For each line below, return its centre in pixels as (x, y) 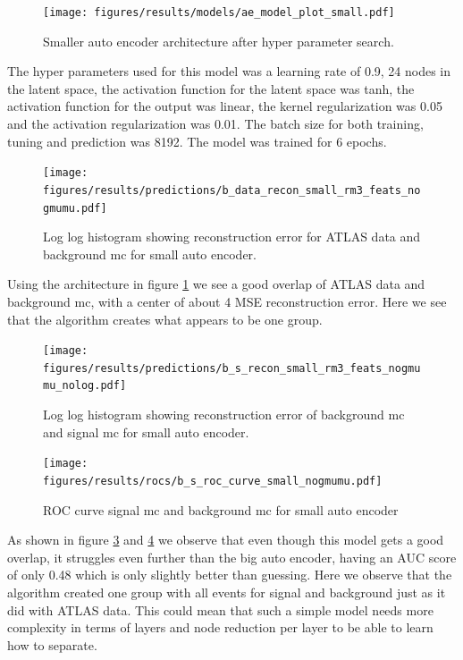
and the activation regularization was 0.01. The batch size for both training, (215, 124)
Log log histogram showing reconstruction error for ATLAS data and (232, 237)
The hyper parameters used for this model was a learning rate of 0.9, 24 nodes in (229, 71)
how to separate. (52, 644)
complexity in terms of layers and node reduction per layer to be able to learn (220, 627)
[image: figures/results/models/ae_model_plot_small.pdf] (219, 13)
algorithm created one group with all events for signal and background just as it (227, 592)
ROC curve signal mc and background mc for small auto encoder (221, 509)
